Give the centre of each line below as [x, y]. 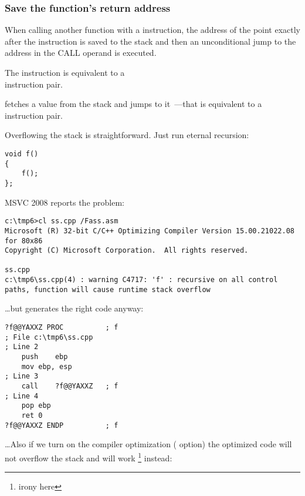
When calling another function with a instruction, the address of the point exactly [153, 30]
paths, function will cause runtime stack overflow [108, 289]
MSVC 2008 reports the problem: [65, 202]
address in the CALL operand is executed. [81, 53]
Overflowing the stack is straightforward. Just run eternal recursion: [127, 135]
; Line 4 [22, 396]
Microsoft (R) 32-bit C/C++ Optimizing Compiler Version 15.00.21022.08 [150, 231]
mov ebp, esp [47, 366]
